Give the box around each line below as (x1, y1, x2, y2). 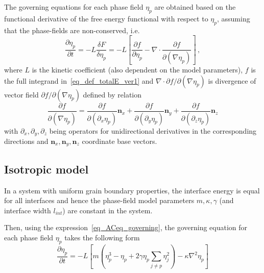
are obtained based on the (154, 2, 236, 12)
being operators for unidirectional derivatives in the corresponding (49, 125, 257, 136)
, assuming (217, 13, 250, 23)
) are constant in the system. (62, 205, 153, 215)
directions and (4, 136, 49, 146)
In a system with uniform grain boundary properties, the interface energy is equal (4, 185, 260, 195)
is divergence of (208, 75, 256, 86)
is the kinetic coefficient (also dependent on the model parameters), (32, 64, 243, 75)
